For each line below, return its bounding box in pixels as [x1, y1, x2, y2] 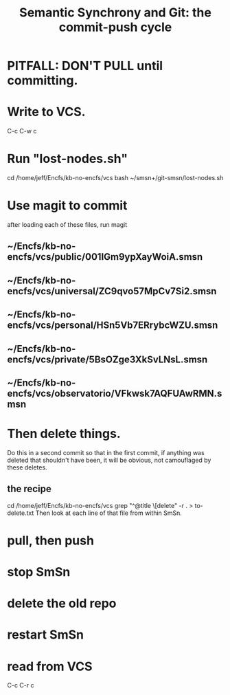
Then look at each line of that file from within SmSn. [35, 509, 182, 517]
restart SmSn [7, 627, 84, 643]
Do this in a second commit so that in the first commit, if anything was [7, 448, 205, 456]
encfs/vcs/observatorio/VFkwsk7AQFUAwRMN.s [7, 387, 222, 399]
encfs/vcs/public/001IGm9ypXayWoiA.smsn [7, 251, 203, 263]
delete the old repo [7, 596, 117, 611]
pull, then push [7, 533, 95, 548]
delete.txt [7, 509, 34, 517]
